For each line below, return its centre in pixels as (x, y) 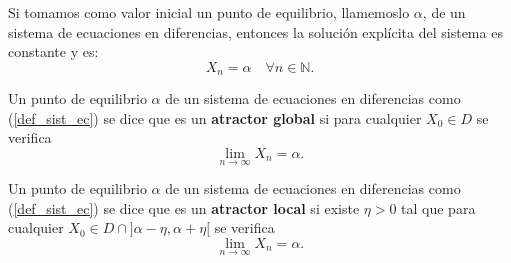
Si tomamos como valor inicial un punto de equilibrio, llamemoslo (209, 12)
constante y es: (53, 51)
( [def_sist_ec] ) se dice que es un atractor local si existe (184, 207)
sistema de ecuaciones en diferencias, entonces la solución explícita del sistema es (255, 31)
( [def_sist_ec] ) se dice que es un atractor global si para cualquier (215, 117)
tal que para (438, 207)
